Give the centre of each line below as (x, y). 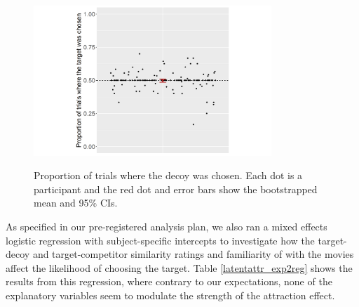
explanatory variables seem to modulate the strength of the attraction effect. (170, 295)
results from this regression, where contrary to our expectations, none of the (169, 281)
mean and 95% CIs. (76, 203)
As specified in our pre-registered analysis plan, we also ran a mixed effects (167, 227)
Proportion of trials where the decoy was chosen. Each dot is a (168, 175)
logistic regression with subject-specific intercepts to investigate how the (160, 240)
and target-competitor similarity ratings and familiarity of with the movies (193, 254)
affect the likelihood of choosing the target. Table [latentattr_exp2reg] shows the (179, 267)
